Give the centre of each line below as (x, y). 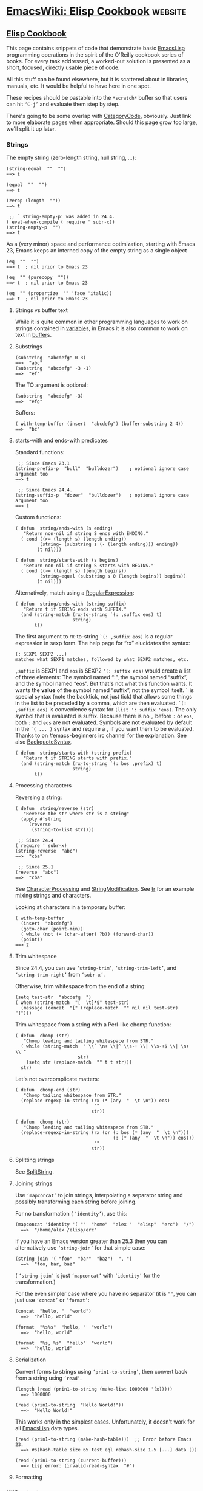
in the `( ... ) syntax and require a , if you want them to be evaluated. (105, 729)
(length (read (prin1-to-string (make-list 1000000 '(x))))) (94, 1389)
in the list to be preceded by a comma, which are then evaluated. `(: (101, 703)
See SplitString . (35, 1172)
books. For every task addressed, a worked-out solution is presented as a (98, 61)
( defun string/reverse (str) (55, 809)
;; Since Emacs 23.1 (44, 463)
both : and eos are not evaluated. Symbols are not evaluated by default (104, 722)
